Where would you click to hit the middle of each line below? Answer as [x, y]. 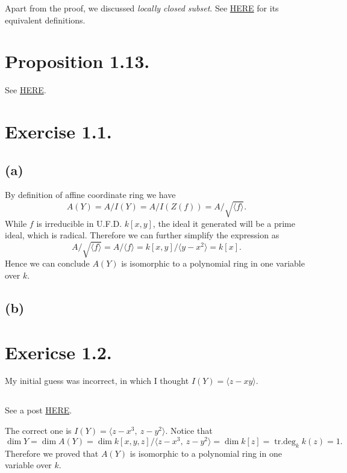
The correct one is [38, 431]
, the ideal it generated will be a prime [224, 223]
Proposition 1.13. [77, 61]
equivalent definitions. [45, 20]
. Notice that [189, 431]
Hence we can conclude [47, 263]
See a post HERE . [39, 410]
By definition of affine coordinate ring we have [90, 195]
